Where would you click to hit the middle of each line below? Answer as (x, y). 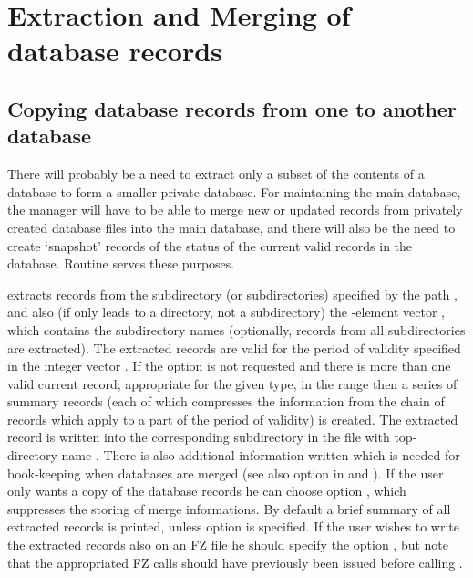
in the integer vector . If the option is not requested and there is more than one (229, 366)
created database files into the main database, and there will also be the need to (231, 227)
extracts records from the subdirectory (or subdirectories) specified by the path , (232, 294)
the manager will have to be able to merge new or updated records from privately (235, 210)
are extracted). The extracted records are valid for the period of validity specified (234, 347)
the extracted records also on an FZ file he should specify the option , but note (228, 545)
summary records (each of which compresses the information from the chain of (226, 401)
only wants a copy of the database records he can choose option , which (207, 491)
